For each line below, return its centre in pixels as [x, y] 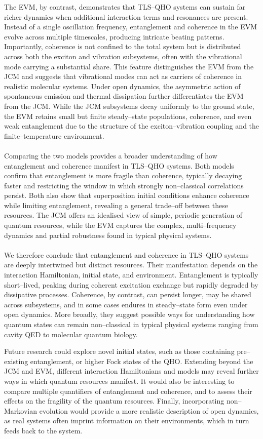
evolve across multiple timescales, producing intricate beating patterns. [114, 36]
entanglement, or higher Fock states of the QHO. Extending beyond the [142, 361]
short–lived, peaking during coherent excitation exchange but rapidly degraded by [131, 284]
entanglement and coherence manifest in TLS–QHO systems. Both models [119, 165]
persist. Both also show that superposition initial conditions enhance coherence [127, 195]
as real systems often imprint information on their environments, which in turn [127, 421]
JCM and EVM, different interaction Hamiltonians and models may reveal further [131, 371]
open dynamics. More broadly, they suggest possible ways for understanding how [129, 314]
